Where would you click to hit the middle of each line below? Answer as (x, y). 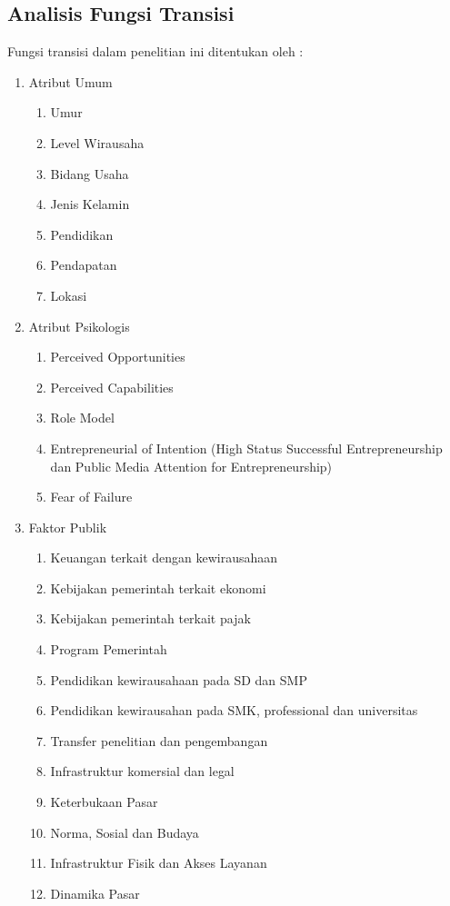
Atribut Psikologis (79, 326)
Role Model (82, 418)
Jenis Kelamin (90, 204)
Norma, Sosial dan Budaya (125, 832)
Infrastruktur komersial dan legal (142, 771)
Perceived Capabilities (112, 387)
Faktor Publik (68, 527)
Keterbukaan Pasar (104, 802)
